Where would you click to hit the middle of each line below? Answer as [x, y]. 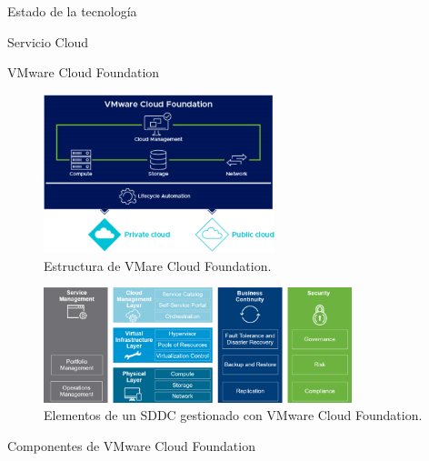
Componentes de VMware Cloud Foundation [131, 445]
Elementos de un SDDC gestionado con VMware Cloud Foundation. [233, 415]
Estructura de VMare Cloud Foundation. [158, 265]
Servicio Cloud [48, 41]
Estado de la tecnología [72, 11]
